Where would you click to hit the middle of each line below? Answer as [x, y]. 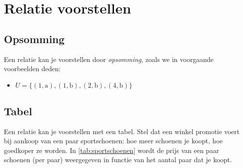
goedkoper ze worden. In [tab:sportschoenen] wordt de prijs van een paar [112, 150]
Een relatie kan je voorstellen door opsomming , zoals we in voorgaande [109, 59]
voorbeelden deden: [32, 69]
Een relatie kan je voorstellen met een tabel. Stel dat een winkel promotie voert [122, 131]
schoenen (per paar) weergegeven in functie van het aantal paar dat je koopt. [118, 160]
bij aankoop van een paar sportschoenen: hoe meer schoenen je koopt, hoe [114, 141]
